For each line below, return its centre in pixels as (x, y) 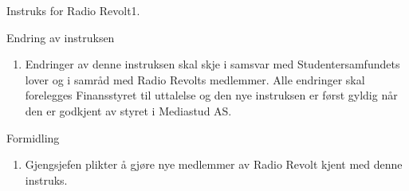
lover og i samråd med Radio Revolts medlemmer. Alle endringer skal (195, 79)
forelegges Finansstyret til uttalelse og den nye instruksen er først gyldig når (211, 95)
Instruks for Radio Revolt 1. (73, 10)
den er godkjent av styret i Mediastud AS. (128, 110)
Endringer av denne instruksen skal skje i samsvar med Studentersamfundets (212, 64)
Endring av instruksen (61, 37)
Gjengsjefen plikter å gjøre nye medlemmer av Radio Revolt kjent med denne (214, 164)
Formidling (33, 137)
